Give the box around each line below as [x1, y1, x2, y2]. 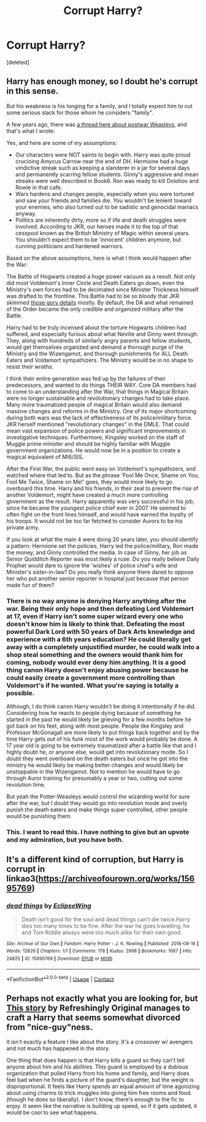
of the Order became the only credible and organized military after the [6, 305, 184, 313]
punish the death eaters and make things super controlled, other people [6, 806, 188, 814]
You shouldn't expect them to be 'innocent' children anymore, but [15, 236, 181, 243]
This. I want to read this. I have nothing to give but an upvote [6, 827, 189, 836]
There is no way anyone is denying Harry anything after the [6, 596, 187, 605]
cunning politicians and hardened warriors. [15, 242, 124, 249]
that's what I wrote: [6, 127, 55, 134]
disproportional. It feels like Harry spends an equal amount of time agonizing [6, 1083, 200, 1090]
